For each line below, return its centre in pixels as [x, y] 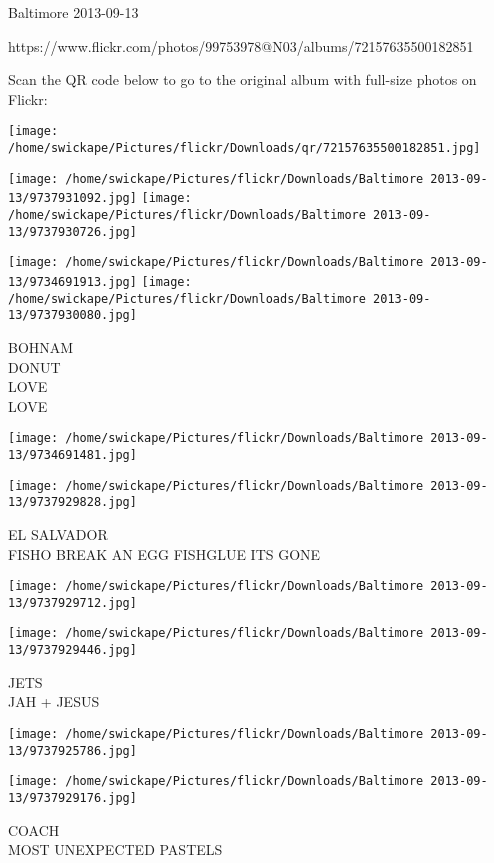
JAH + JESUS [54, 701]
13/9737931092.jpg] [72, 198]
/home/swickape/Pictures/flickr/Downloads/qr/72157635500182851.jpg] [244, 148]
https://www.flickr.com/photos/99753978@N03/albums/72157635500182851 [241, 45]
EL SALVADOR [58, 533]
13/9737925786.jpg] [72, 750]
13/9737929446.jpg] [72, 650]
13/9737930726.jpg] [72, 231]
